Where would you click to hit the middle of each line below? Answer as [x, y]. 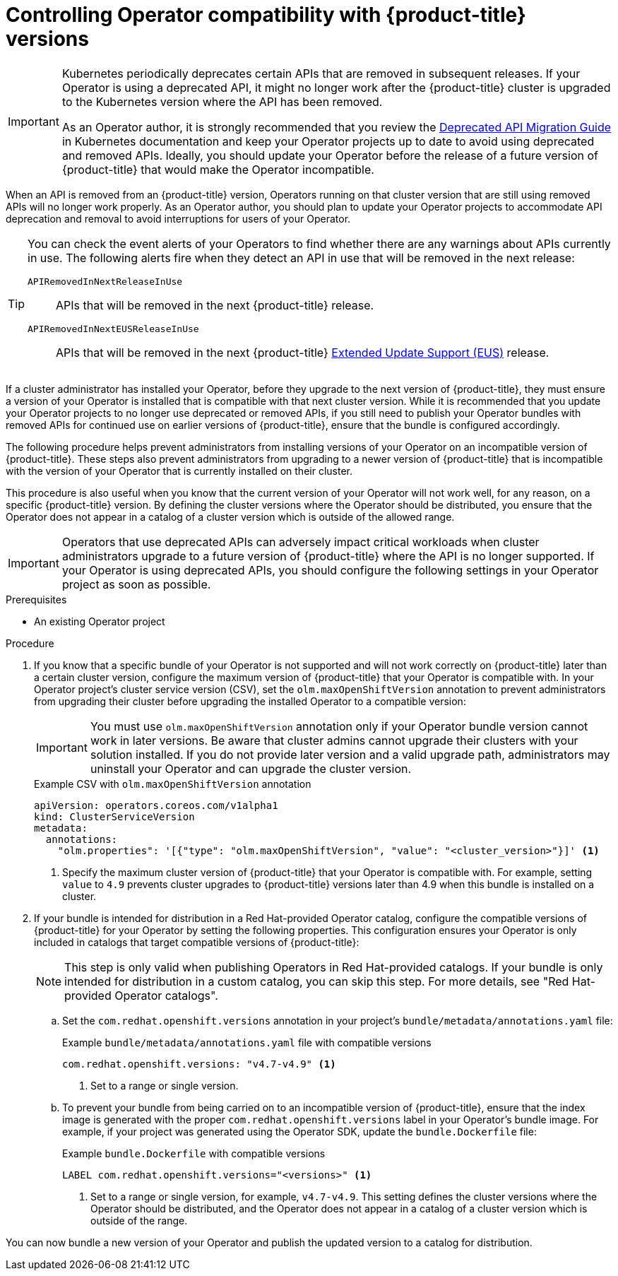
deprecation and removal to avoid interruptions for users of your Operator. [178, 218]
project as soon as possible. [136, 584]
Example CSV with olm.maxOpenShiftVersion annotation [173, 784]
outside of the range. [139, 1220]
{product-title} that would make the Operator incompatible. [218, 169]
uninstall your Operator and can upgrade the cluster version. [251, 768]
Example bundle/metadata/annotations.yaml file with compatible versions [247, 1042]
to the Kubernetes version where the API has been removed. [222, 101]
